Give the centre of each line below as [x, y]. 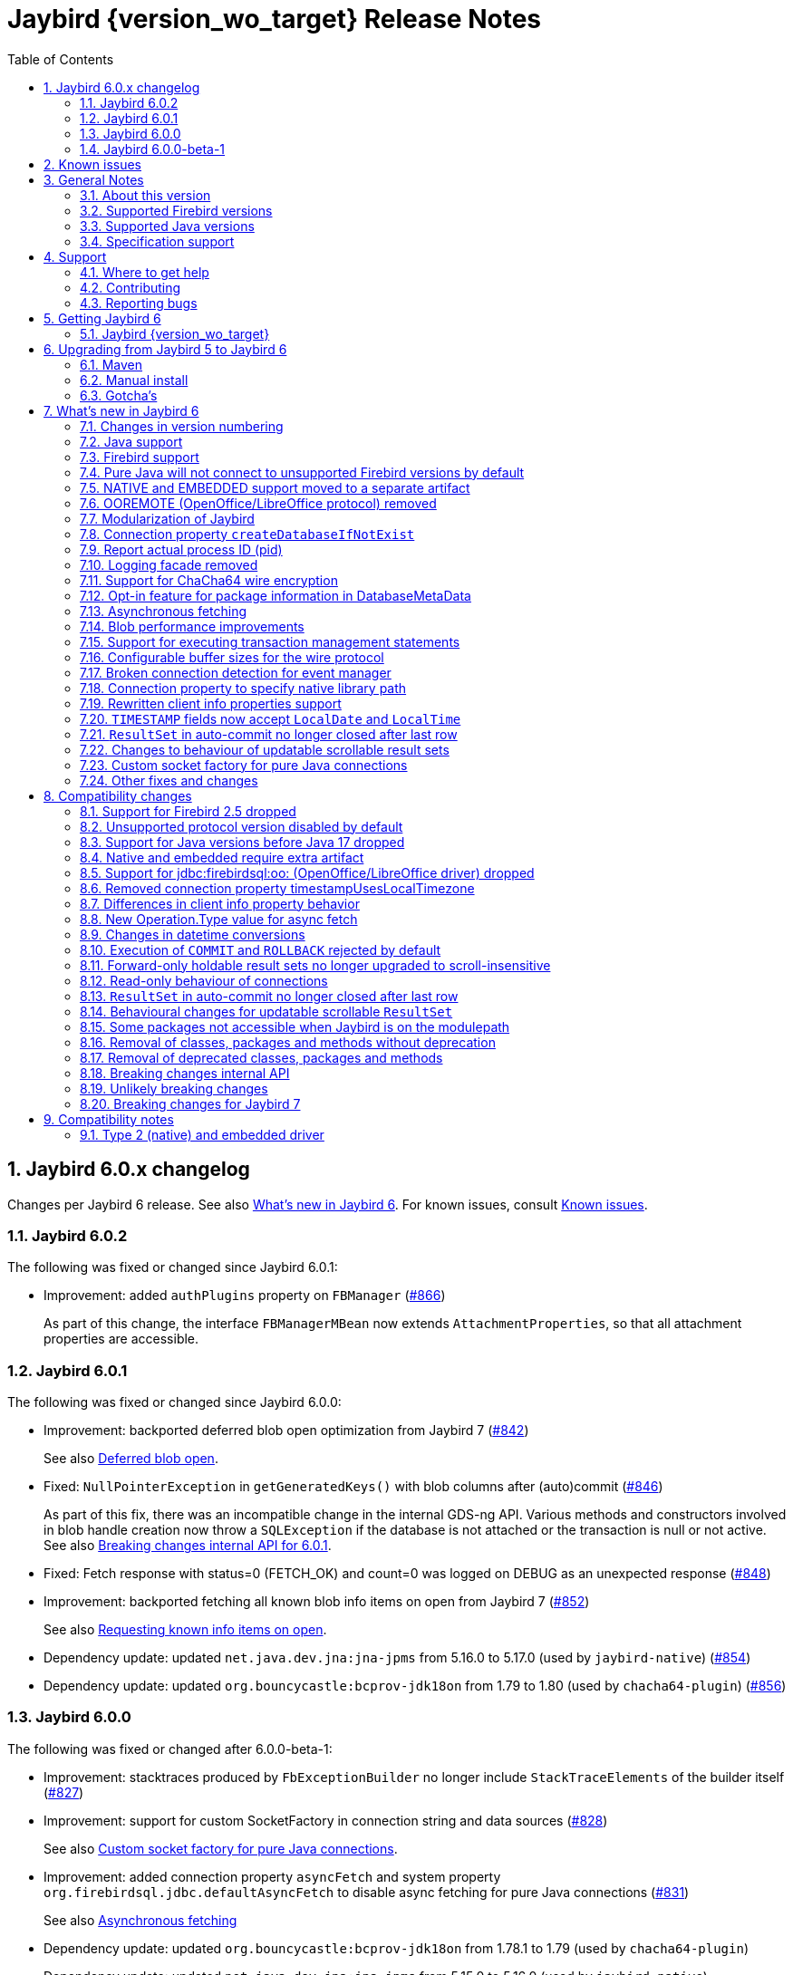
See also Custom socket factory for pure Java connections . [221, 1848]
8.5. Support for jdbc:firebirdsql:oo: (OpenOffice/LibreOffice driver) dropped [307, 872]
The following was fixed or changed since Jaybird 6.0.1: [173, 1267]
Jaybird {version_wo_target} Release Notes [275, 19]
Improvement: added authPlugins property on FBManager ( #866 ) [245, 1296]
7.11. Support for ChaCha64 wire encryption [209, 580]
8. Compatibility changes [118, 795]
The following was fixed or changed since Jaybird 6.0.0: [174, 1402]
